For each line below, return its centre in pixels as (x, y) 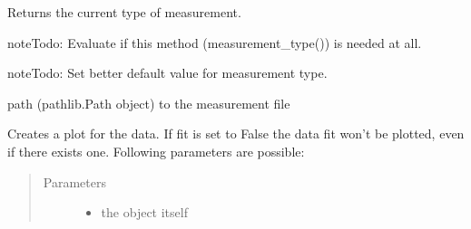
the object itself (144, 212)
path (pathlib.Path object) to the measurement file (149, 103)
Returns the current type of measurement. (124, 12)
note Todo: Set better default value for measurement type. (167, 73)
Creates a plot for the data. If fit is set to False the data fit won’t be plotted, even (236, 134)
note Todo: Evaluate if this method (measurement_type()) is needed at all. (215, 42)
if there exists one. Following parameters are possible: (156, 151)
